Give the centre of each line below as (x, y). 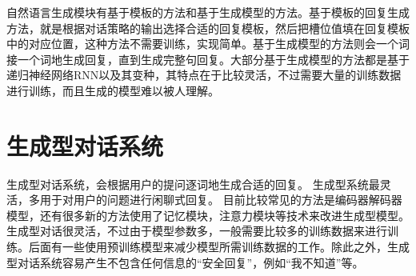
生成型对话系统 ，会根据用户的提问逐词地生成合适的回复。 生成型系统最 (193, 184)
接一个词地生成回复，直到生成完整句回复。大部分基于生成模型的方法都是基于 (208, 59)
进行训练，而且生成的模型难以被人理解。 (113, 90)
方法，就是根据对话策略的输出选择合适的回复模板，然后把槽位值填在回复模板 (208, 28)
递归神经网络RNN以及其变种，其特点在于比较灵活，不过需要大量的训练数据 (204, 75)
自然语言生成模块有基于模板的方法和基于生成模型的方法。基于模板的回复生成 (208, 12)
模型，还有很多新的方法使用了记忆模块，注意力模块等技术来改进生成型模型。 (208, 215)
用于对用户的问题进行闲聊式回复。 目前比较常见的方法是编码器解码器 (221, 200)
